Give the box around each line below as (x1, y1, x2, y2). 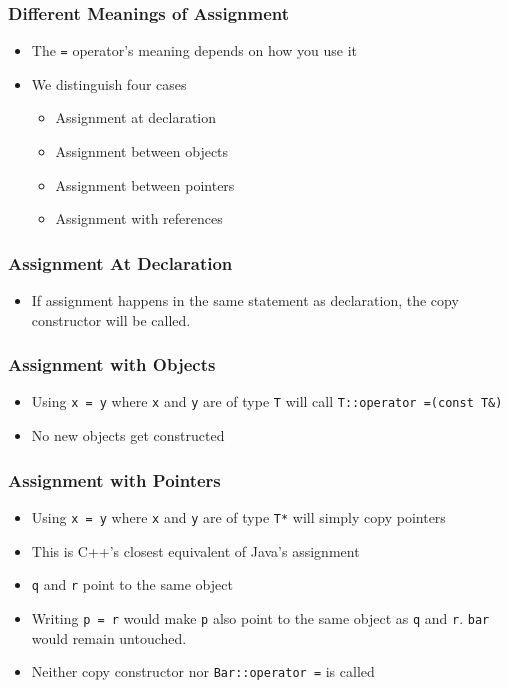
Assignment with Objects (8, 352, 216, 377)
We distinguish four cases (31, 73, 187, 94)
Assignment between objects (55, 141, 229, 162)
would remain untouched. (31, 627, 187, 648)
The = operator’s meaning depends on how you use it (31, 40, 358, 61)
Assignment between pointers (55, 174, 235, 195)
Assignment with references (55, 208, 223, 229)
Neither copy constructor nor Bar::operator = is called (31, 661, 375, 682)
